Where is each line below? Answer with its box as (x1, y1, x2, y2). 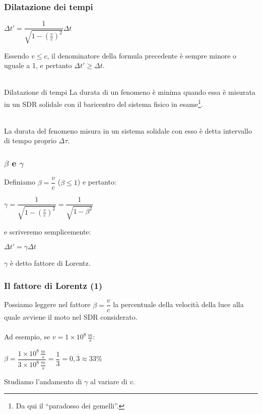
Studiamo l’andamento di (4, 376, 82, 386)
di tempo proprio (4, 135, 56, 146)
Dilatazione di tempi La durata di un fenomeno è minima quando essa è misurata (4, 87, 255, 97)
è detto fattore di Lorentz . (10, 258, 91, 268)
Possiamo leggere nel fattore (4, 299, 91, 310)
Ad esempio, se (4, 331, 50, 342)
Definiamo (4, 176, 36, 187)
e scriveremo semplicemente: (4, 226, 91, 236)
